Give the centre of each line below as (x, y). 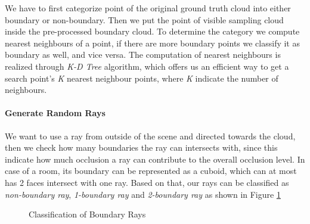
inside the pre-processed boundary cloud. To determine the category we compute (152, 31)
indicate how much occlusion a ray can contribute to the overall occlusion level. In (155, 159)
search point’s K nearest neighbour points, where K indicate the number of (142, 78)
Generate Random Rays (55, 113)
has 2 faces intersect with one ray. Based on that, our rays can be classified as (147, 182)
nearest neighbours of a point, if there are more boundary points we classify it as (152, 43)
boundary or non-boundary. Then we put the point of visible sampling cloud (144, 19)
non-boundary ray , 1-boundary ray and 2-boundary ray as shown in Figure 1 (143, 194)
